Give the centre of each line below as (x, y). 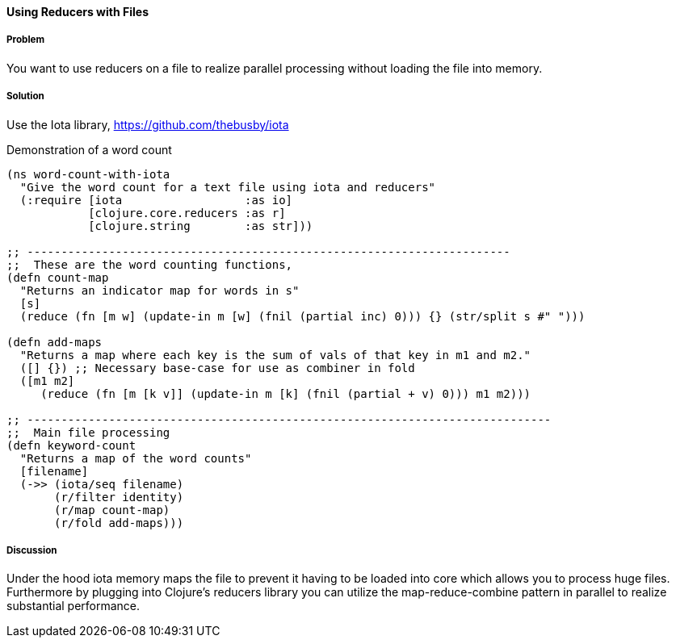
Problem (26, 40)
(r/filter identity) (119, 497)
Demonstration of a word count (89, 149)
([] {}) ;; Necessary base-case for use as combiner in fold (217, 368)
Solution (25, 96)
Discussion (32, 550)
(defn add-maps (55, 342)
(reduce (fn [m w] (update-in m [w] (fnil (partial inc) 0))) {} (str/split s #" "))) (302, 316)
